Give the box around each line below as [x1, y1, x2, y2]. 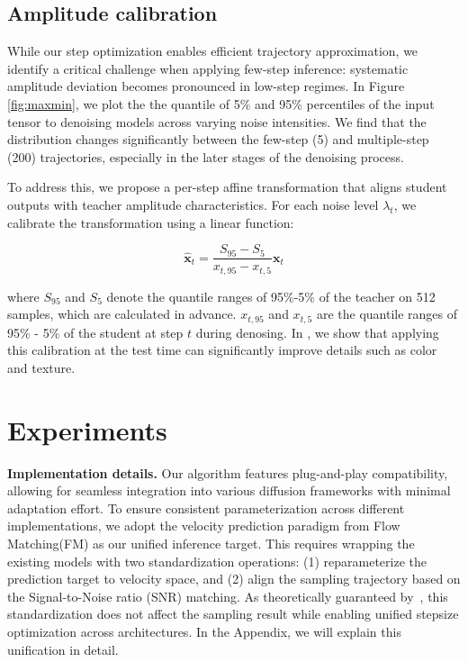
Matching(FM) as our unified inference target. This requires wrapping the [7, 533, 415, 552]
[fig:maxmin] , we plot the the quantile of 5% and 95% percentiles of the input [7, 94, 435, 113]
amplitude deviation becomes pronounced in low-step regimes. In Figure [7, 77, 405, 95]
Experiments [7, 411, 167, 448]
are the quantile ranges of [316, 304, 458, 323]
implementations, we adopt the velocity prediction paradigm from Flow [7, 516, 400, 535]
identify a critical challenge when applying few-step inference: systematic [7, 59, 409, 77]
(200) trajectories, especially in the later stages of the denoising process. [7, 147, 404, 166]
